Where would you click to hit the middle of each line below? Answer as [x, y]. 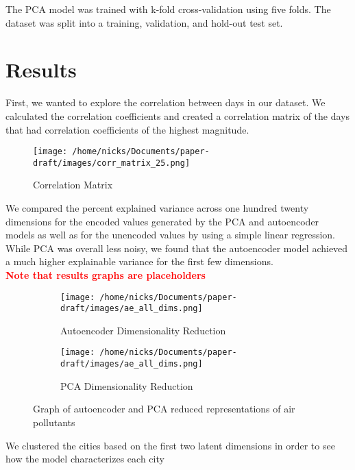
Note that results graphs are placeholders [106, 274]
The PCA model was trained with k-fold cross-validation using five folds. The [168, 9]
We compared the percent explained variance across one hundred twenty [157, 208]
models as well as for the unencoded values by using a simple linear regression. [171, 235]
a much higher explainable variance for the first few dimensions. [139, 261]
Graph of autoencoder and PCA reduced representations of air [164, 409]
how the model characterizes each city [85, 459]
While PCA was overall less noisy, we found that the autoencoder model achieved [177, 248]
